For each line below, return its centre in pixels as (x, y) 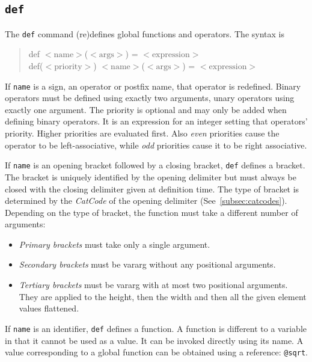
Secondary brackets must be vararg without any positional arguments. (147, 264)
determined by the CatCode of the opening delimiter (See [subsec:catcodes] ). (146, 201)
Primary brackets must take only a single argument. (115, 244)
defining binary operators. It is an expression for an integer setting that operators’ (156, 121)
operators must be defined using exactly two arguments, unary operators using (150, 98)
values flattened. (49, 308)
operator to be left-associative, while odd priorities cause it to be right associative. (156, 145)
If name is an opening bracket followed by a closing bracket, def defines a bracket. (155, 165)
